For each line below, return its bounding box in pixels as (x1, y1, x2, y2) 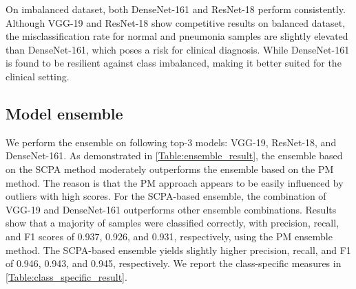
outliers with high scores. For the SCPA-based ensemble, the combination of (6, 189, 326, 203)
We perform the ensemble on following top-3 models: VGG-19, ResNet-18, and (6, 135, 337, 149)
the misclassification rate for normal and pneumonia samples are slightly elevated (6, 29, 348, 43)
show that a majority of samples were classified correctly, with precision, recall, (6, 216, 339, 230)
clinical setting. (6, 69, 70, 83)
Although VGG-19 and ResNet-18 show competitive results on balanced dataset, (6, 15, 346, 30)
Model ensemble (6, 102, 123, 124)
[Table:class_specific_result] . (6, 269, 127, 284)
